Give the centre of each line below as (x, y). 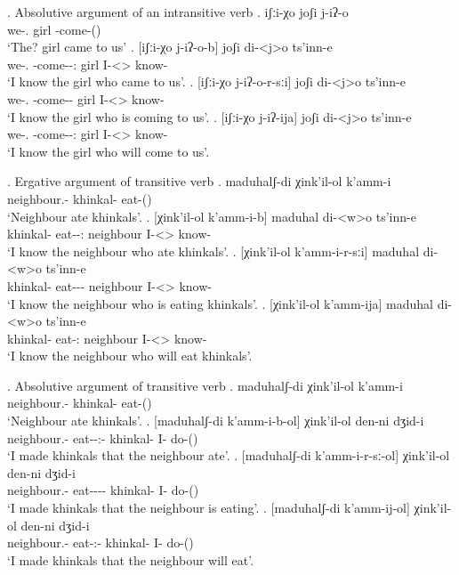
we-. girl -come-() (54, 29)
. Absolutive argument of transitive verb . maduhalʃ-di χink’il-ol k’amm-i (205, 385)
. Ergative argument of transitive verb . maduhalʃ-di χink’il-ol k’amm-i (199, 181)
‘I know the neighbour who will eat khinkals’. (130, 356)
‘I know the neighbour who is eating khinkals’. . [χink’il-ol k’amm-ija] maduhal (220, 303)
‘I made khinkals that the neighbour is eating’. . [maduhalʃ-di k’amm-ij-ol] (209, 508)
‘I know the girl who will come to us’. (109, 151)
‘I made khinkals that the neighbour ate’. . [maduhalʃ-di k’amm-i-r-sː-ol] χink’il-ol (229, 455)
